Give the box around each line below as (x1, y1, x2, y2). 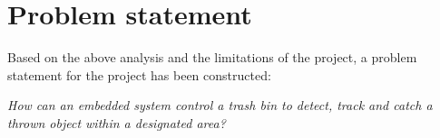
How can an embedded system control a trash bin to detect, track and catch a (7, 96, 433, 115)
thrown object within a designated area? (7, 113, 226, 132)
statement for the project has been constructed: (7, 65, 271, 84)
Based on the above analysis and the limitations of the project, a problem (7, 48, 417, 67)
